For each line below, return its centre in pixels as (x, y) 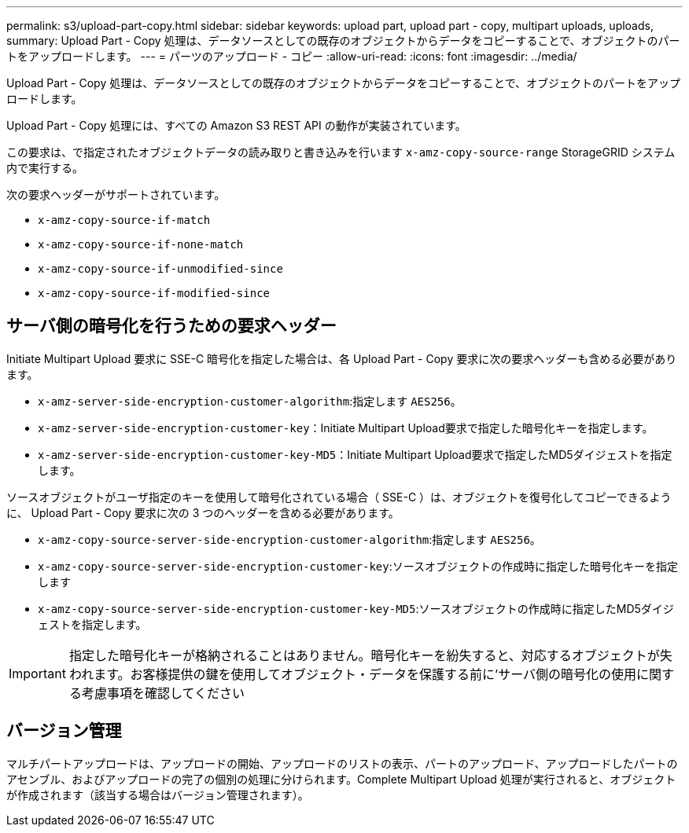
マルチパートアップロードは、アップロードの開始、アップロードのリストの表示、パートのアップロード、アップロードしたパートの (342, 763)
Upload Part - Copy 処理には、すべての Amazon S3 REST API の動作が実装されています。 (236, 125)
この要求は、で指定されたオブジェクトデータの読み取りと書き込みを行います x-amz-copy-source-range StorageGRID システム (341, 152)
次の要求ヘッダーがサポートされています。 (116, 194)
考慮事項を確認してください (163, 693)
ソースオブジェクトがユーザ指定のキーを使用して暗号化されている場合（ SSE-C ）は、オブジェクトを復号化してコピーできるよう (339, 497)
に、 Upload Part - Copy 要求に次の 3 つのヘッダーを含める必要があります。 (203, 512)
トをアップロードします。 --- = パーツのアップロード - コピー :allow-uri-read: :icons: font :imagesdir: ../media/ (292, 56)
